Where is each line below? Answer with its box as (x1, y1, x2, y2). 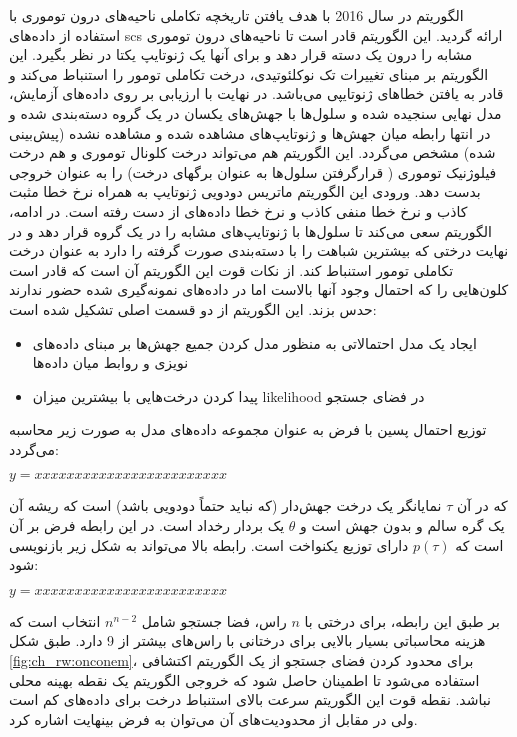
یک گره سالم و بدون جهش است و (300, 515, 505, 536)
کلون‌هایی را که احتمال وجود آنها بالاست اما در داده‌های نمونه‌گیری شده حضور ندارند (9, 279, 509, 300)
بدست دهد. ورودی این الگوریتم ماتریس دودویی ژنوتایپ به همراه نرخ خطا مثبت (9, 181, 481, 202)
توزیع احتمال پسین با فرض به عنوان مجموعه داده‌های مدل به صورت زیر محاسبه (9, 419, 487, 440)
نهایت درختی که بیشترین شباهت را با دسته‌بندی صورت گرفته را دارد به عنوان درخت (9, 240, 509, 261)
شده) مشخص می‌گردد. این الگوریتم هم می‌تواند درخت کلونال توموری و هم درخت (9, 142, 496, 163)
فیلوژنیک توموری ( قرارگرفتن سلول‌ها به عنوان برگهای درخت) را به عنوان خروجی (9, 161, 497, 182)
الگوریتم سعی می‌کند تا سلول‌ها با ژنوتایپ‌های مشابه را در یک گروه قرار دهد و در (9, 220, 492, 241)
